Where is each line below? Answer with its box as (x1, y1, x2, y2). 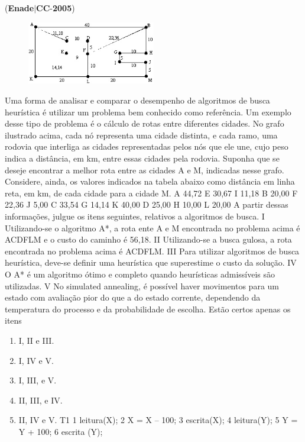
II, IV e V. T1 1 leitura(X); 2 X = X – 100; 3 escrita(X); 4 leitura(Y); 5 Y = (18, 414, 298, 426)
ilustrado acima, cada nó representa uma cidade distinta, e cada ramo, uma (5, 128, 278, 141)
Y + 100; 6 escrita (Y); (18, 425, 103, 437)
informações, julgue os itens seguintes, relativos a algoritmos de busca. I (5, 210, 265, 222)
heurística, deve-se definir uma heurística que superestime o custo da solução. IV (5, 256, 297, 269)
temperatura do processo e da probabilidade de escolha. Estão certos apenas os (5, 302, 291, 315)
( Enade (5, 2, 34, 14)
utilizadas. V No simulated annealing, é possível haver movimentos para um (5, 279, 280, 292)
